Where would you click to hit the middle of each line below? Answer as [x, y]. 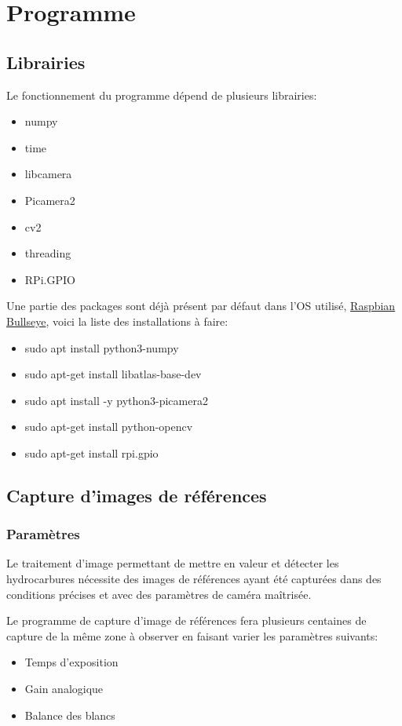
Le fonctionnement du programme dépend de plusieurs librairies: [162, 95]
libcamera [48, 174]
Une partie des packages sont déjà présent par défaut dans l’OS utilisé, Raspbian [201, 306]
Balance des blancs [70, 715]
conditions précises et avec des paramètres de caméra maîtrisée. [159, 594]
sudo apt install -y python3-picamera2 [116, 400]
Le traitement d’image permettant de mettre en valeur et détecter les [173, 563]
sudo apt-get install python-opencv [109, 427]
